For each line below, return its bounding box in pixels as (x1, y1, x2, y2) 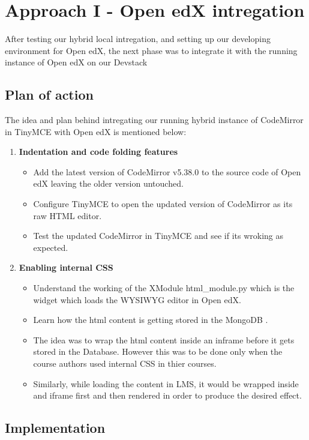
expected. (33, 241, 68, 253)
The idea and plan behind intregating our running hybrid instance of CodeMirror (5, 113, 304, 126)
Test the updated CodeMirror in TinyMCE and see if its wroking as (33, 229, 283, 242)
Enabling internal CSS (19, 261, 113, 274)
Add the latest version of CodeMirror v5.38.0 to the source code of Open (33, 165, 301, 178)
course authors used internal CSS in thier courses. (33, 357, 217, 370)
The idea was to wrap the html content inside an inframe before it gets (33, 333, 295, 346)
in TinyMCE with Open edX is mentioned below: (5, 125, 187, 137)
